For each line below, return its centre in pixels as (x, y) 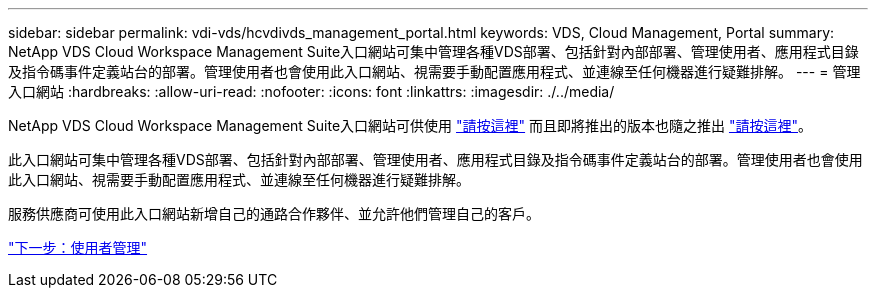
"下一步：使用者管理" (78, 247)
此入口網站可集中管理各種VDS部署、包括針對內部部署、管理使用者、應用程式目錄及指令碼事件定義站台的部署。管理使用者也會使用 (435, 159)
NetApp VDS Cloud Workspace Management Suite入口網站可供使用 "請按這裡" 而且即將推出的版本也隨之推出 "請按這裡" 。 (410, 125)
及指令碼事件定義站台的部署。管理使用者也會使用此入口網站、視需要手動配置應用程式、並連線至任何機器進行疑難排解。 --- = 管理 (434, 71)
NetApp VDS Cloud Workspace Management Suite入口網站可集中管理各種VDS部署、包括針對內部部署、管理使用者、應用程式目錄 (433, 51)
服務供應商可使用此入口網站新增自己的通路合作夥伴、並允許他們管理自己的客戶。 (274, 213)
